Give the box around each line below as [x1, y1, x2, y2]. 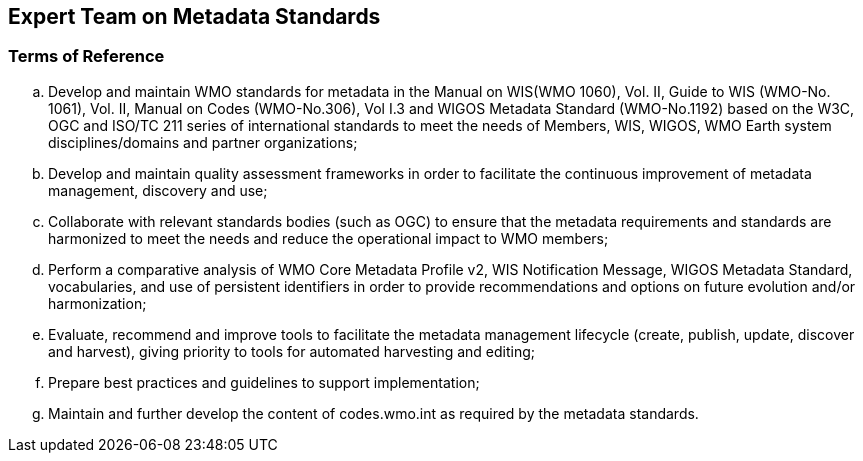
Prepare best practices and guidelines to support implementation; [48, 373, 480, 391]
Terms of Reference [8, 46, 165, 67]
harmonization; [48, 294, 147, 312]
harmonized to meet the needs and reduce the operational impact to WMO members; [48, 229, 609, 247]
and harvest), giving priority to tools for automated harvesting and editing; [48, 342, 536, 360]
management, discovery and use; [48, 181, 268, 199]
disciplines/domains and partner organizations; [48, 133, 358, 151]
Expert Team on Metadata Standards [8, 4, 381, 29]
